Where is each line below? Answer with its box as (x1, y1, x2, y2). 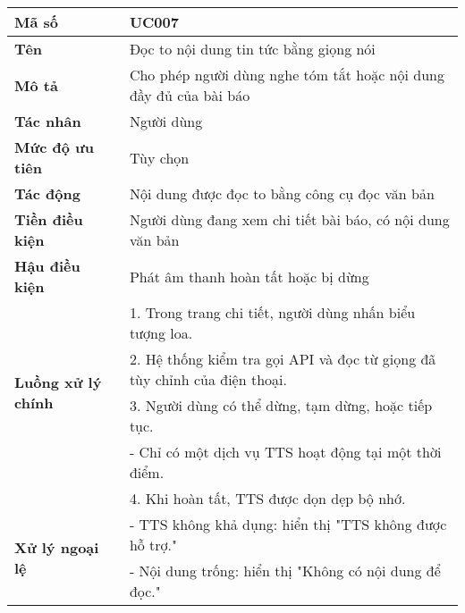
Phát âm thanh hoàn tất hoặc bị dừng (129, 265, 369, 287)
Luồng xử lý (14, 372, 102, 392)
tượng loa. (129, 323, 193, 343)
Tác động (14, 183, 80, 204)
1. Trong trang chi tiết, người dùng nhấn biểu (129, 302, 416, 323)
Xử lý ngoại (14, 537, 99, 558)
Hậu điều (14, 256, 80, 276)
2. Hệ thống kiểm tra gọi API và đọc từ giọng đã (129, 348, 436, 369)
